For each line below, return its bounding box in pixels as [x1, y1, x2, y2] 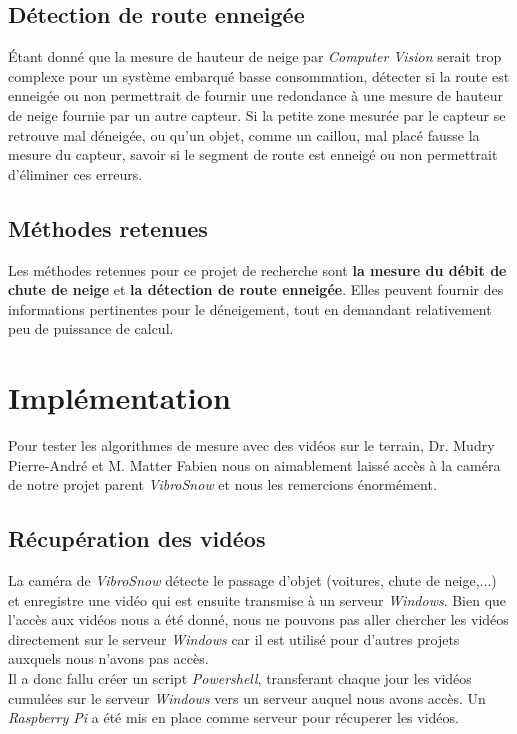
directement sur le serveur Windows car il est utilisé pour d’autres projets [8, 628, 460, 649]
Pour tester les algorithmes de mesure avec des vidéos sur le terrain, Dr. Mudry [8, 435, 495, 456]
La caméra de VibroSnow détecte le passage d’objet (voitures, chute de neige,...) [8, 570, 497, 591]
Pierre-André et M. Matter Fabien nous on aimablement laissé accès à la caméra [8, 454, 501, 475]
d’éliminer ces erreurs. [8, 163, 143, 184]
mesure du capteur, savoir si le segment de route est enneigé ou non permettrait [8, 144, 498, 165]
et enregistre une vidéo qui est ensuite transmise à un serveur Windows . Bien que [8, 589, 507, 610]
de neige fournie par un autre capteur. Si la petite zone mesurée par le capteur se [8, 104, 506, 125]
